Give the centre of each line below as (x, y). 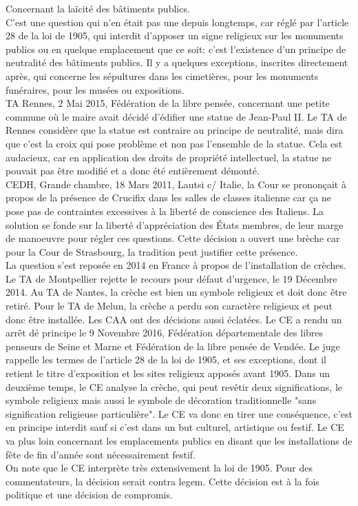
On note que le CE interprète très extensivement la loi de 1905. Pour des (159, 468)
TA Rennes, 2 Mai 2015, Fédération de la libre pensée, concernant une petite (168, 103)
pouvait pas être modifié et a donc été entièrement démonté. (133, 171)
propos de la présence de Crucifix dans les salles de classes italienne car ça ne (168, 198)
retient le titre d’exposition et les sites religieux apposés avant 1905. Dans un (168, 373)
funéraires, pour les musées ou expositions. (95, 89)
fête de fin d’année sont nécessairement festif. (101, 454)
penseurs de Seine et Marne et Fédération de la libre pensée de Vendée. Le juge (173, 346)
